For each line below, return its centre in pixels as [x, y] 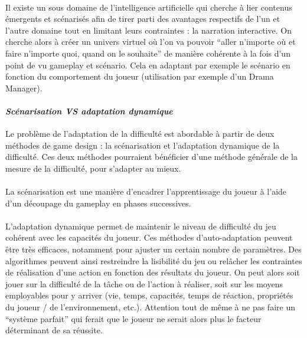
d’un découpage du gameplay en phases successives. [98, 203]
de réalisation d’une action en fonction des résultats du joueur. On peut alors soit [153, 272]
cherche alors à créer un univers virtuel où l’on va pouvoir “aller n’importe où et [151, 42]
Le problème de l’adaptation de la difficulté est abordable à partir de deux [140, 134]
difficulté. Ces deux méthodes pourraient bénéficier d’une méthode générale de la [151, 157]
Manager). [24, 88]
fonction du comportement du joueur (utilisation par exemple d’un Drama [140, 76]
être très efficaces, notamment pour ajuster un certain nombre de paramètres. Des [153, 249]
